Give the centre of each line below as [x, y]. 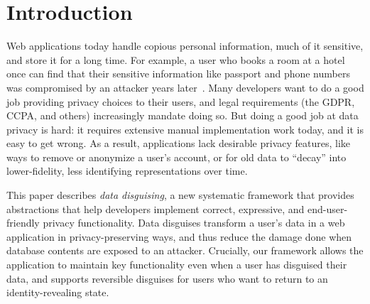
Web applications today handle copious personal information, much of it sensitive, [185, 46]
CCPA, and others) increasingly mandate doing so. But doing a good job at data [183, 115]
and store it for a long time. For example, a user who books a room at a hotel [176, 59]
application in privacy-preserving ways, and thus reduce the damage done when [179, 236]
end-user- [328, 208]
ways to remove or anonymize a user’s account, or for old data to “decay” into [176, 157]
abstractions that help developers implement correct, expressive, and [156, 208]
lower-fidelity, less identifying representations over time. [127, 171]
